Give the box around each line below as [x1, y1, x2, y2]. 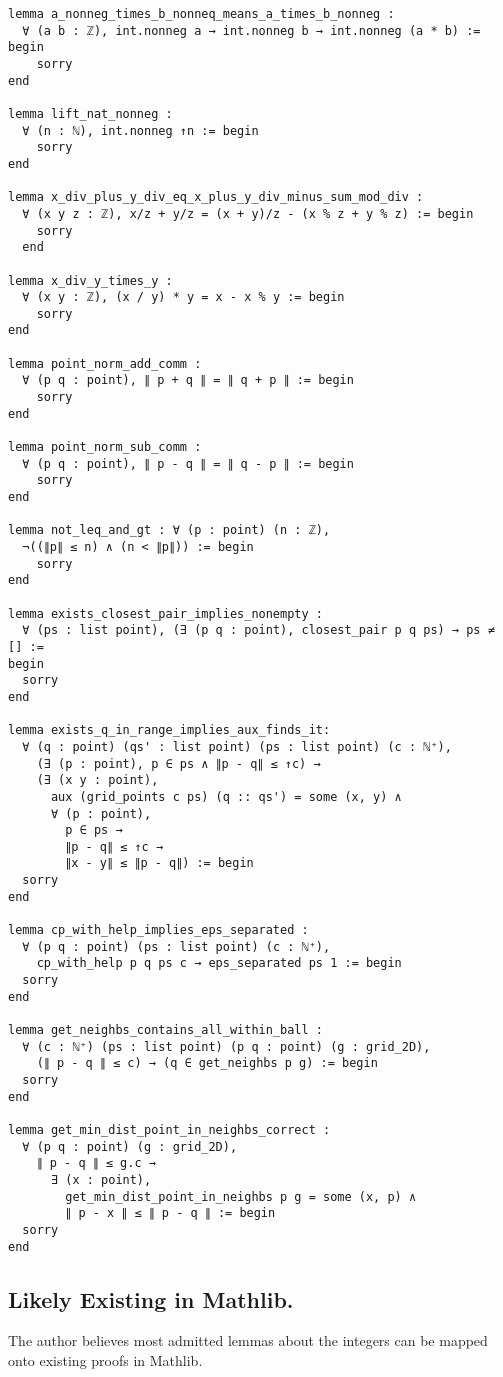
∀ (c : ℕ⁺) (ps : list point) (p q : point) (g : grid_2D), [22, 1039, 431, 1054]
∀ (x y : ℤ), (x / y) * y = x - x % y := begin [22, 290, 345, 305]
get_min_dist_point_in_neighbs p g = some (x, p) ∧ [65, 1189, 417, 1204]
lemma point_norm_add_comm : [8, 356, 202, 371]
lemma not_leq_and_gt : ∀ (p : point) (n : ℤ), [8, 523, 331, 538]
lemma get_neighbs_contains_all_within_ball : [8, 1023, 323, 1038]
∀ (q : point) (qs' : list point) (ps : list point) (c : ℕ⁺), [22, 739, 452, 754]
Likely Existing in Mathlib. [8, 1283, 294, 1314]
